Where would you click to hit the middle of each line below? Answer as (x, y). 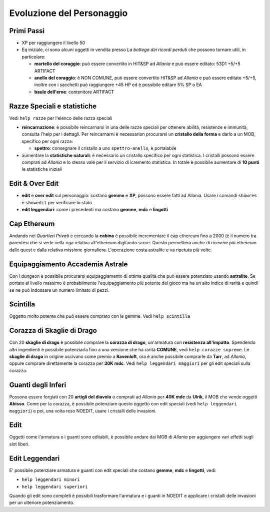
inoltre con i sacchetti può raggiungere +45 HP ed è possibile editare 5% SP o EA (118, 85)
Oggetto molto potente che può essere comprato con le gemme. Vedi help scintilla (100, 316)
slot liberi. (19, 444)
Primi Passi (27, 31)
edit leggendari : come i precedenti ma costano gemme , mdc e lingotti (95, 210)
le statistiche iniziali (42, 169)
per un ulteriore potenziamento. (42, 502)
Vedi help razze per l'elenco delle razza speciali (61, 118)
